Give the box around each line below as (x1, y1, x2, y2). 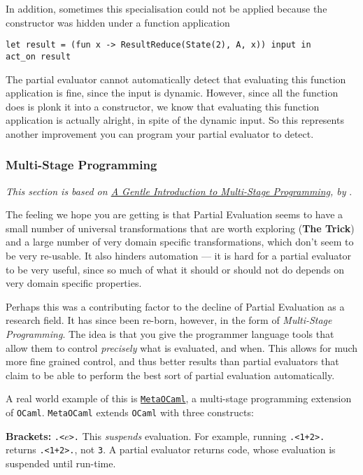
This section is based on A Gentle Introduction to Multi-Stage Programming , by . (6, 183, 353, 198)
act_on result (6, 51, 71, 62)
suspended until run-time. (6, 456, 116, 471)
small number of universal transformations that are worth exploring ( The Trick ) (6, 220, 355, 235)
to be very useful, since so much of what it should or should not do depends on (6, 262, 344, 276)
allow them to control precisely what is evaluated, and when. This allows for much (6, 340, 358, 355)
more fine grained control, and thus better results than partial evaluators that (6, 354, 339, 369)
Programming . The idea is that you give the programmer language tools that (6, 327, 334, 341)
